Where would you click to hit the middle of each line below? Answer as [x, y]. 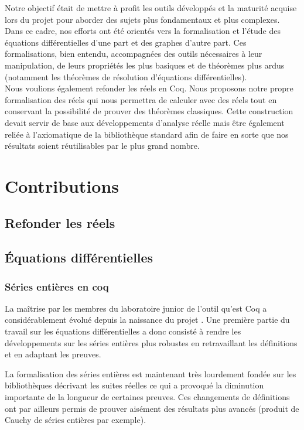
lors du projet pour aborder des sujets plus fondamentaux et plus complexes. [142, 19]
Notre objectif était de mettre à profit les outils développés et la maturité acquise [151, 8]
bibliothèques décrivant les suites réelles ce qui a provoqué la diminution [134, 385]
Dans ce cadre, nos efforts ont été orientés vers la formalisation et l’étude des [143, 31]
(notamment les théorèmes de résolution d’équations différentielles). [126, 76]
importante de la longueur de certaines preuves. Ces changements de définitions [147, 397]
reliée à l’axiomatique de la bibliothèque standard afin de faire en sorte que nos [147, 134]
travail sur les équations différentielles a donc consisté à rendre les [123, 331]
